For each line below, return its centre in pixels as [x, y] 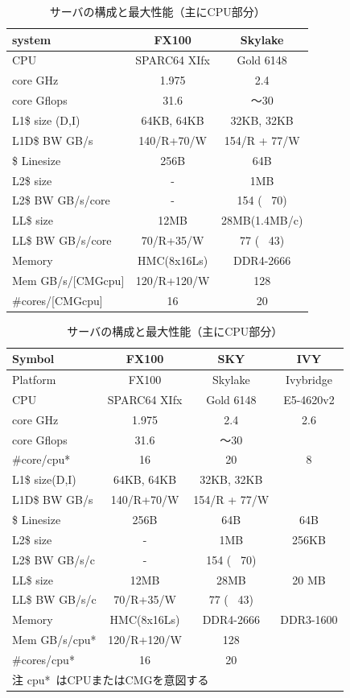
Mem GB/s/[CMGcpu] [68, 280]
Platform [34, 380]
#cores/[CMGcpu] [58, 300]
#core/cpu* [41, 459]
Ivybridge [309, 380]
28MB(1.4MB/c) [262, 220]
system [32, 39]
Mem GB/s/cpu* [54, 640]
